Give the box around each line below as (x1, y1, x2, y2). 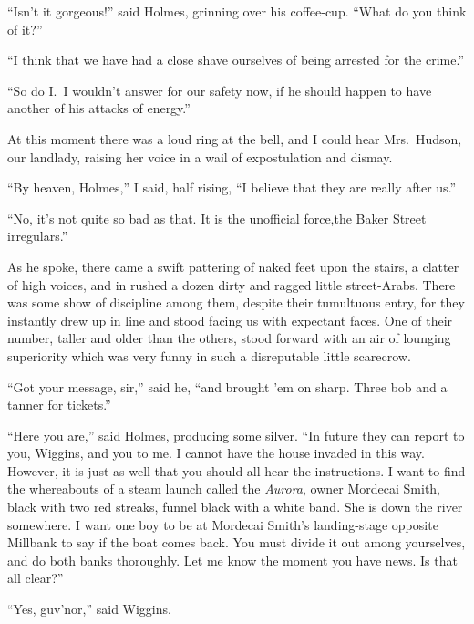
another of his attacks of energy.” (7, 99, 191, 118)
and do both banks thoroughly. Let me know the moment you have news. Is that (7, 550, 458, 569)
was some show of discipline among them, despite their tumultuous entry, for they (7, 293, 465, 312)
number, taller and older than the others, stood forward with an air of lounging (7, 328, 451, 348)
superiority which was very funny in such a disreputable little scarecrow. (7, 346, 411, 365)
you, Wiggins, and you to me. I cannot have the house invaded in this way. (7, 443, 425, 463)
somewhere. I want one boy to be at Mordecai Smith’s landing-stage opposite (7, 515, 438, 534)
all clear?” (7, 568, 64, 588)
